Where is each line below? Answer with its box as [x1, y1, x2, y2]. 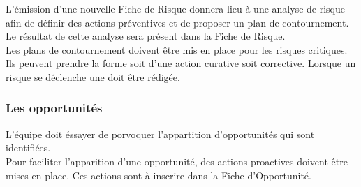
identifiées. [6, 140, 51, 155]
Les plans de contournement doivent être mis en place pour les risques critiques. [6, 42, 348, 57]
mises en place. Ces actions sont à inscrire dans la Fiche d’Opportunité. [6, 167, 311, 182]
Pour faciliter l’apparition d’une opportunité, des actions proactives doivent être [6, 154, 348, 168]
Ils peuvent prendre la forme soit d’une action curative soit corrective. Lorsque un [6, 56, 356, 70]
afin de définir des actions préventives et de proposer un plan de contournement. [6, 15, 349, 29]
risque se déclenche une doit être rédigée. [6, 69, 180, 84]
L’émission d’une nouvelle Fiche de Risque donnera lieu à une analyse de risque [6, 1, 345, 15]
